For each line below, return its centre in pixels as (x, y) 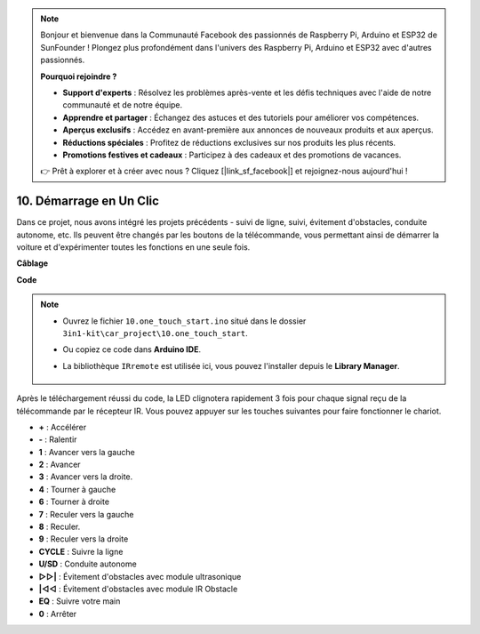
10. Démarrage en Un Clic (88, 201)
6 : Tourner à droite (74, 502)
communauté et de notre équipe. (123, 105)
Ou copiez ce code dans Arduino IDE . (132, 349)
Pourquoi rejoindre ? (79, 76)
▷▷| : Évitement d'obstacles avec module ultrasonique (140, 576)
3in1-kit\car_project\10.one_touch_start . (155, 333)
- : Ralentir (58, 439)
